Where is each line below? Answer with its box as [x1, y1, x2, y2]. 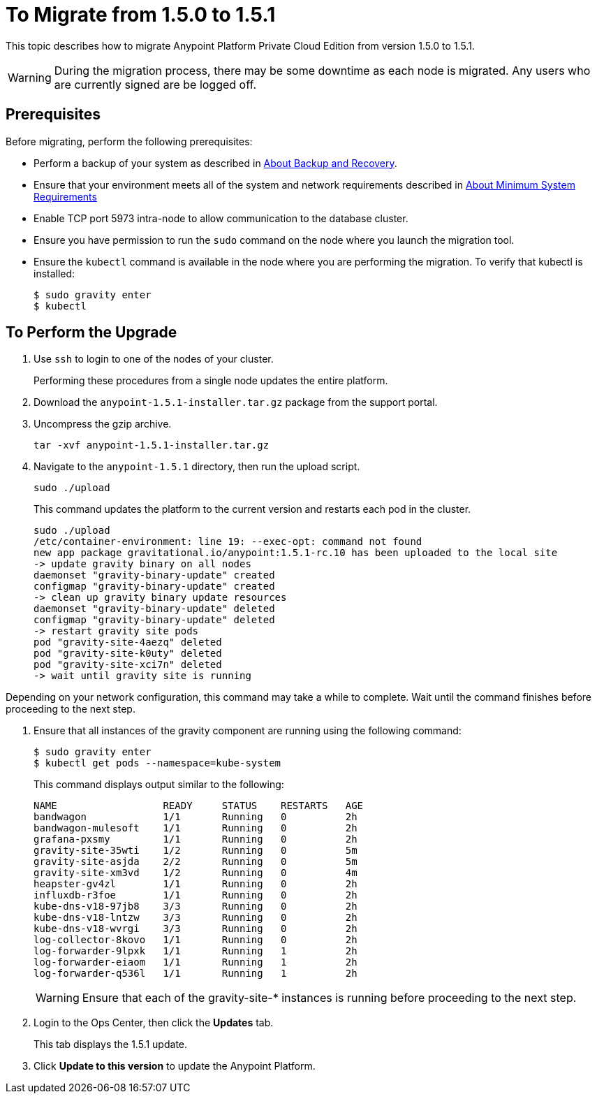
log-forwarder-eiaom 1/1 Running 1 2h [34, 956, 358, 968]
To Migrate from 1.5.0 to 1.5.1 [6, 3, 276, 27]
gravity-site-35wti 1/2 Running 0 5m [34, 845, 358, 857]
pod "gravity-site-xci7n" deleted [34, 659, 222, 671]
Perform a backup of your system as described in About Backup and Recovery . [34, 157, 397, 169]
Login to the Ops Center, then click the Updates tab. [34, 1017, 274, 1029]
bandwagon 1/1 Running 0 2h [34, 811, 358, 823]
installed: [34, 267, 75, 279]
